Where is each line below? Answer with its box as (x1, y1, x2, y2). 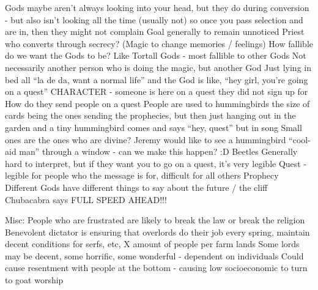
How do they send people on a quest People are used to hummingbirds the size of (5, 97, 310, 110)
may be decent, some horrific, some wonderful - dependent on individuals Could (5, 249, 304, 262)
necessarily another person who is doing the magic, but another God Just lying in (5, 61, 311, 73)
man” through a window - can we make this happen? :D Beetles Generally (19, 145, 298, 158)
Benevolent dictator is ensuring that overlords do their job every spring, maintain (5, 225, 310, 238)
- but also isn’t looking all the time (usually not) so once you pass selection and (5, 13, 303, 26)
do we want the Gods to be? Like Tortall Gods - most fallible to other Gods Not (5, 49, 306, 62)
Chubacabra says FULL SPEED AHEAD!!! (5, 193, 167, 206)
